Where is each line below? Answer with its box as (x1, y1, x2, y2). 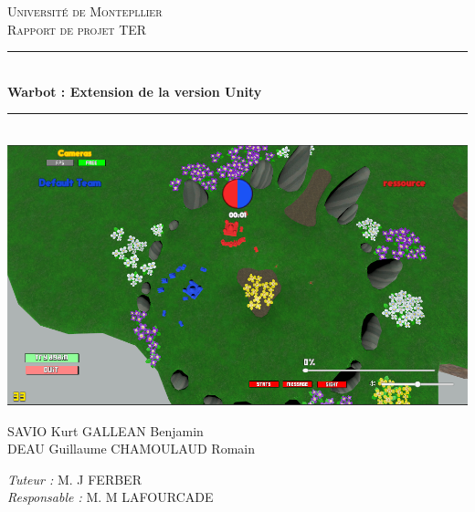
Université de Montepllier (7, 2, 163, 20)
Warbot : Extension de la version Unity (7, 81, 262, 100)
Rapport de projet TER (7, 19, 147, 38)
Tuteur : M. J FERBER (7, 469, 142, 488)
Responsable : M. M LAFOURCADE (7, 487, 214, 507)
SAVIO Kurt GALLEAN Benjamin (7, 421, 204, 440)
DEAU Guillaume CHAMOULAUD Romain (7, 439, 255, 458)
